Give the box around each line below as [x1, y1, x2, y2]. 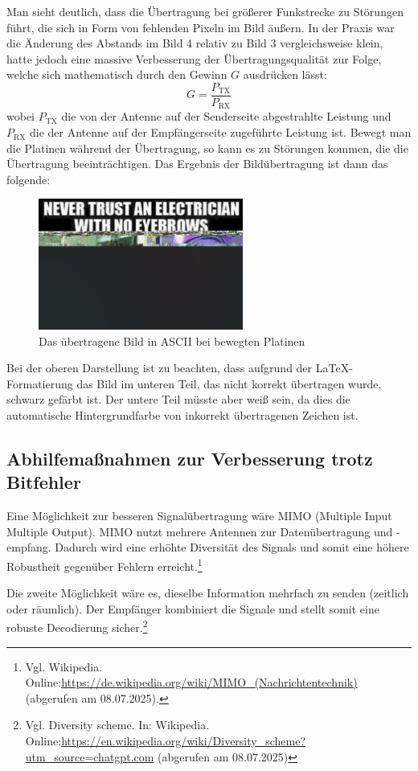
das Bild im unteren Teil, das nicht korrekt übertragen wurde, [76, 375, 382, 392]
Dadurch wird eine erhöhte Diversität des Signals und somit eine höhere [55, 539, 409, 556]
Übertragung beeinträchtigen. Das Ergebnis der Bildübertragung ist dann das [6, 155, 388, 172]
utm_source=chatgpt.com [25, 748, 154, 765]
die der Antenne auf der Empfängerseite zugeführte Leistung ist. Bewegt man [30, 124, 412, 141]
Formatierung [6, 375, 73, 392]
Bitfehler [6, 470, 81, 494]
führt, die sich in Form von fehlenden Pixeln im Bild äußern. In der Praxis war [6, 18, 395, 35]
